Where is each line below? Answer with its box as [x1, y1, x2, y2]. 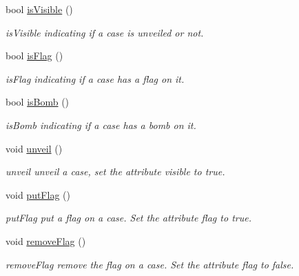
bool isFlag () [6, 48, 63, 63]
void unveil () [6, 141, 63, 155]
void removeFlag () [6, 233, 86, 248]
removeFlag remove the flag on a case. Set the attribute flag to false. [6, 257, 294, 271]
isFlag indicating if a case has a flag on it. [6, 71, 185, 86]
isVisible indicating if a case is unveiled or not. [6, 25, 204, 39]
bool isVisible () [6, 2, 73, 16]
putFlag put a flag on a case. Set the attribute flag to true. [6, 210, 251, 225]
